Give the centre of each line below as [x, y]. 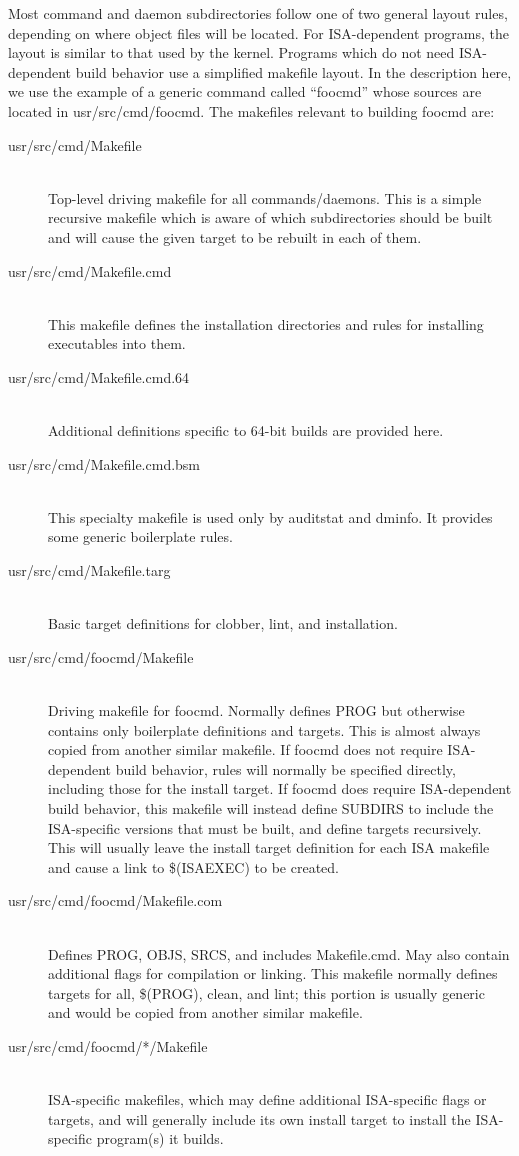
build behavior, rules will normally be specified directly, [285, 768]
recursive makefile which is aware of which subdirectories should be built [270, 217]
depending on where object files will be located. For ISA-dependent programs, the [259, 32]
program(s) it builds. [160, 1138]
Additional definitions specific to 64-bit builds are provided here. [246, 430]
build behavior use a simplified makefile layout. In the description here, [293, 71]
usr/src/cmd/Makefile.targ [89, 570]
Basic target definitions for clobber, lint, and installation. [223, 623]
